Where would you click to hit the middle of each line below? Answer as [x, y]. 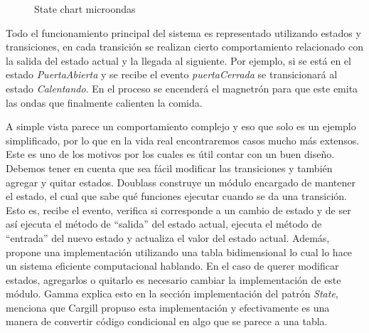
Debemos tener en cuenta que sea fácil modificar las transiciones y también [169, 168]
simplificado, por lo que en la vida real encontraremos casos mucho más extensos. [183, 140]
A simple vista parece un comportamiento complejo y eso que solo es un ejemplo [181, 126]
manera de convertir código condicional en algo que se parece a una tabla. [167, 321]
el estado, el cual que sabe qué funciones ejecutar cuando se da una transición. [176, 196]
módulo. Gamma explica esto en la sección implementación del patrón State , [172, 294]
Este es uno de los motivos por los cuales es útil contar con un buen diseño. [170, 154]
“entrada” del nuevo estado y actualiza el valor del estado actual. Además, [168, 237]
